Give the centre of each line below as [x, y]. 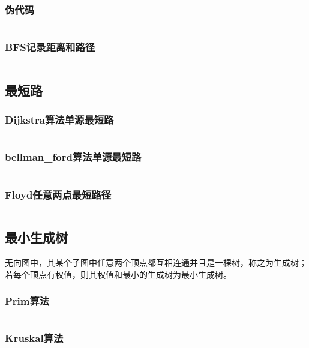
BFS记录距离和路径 [50, 47]
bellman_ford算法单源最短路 [73, 157]
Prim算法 [27, 301]
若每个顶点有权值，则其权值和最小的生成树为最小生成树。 [118, 274]
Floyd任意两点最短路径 [58, 194]
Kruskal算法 [34, 338]
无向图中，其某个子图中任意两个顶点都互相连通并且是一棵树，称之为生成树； [156, 262]
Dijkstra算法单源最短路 [59, 120]
